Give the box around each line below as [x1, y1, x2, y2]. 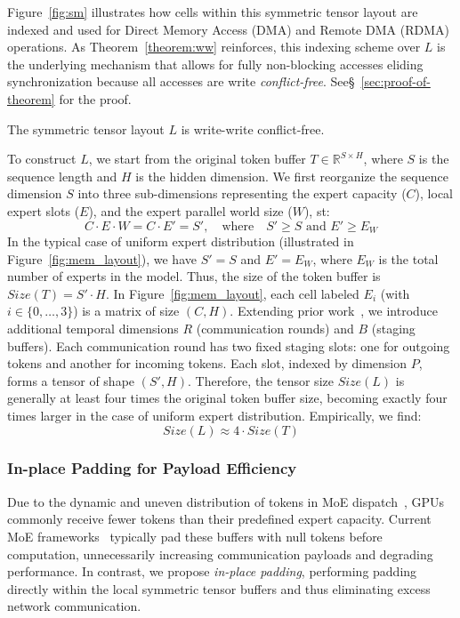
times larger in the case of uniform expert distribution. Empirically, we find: [7, 405, 422, 424]
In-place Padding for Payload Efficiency [7, 457, 297, 479]
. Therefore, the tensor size [187, 371, 334, 389]
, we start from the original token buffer [88, 149, 306, 168]
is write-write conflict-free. [181, 119, 325, 138]
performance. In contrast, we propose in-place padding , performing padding [7, 562, 417, 581]
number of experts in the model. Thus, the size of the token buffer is [7, 267, 381, 285]
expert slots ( [7, 201, 80, 220]
